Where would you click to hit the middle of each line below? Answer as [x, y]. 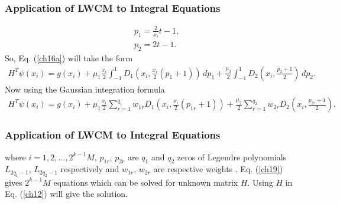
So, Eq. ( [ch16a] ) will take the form [69, 58]
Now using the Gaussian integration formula [85, 89]
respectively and [90, 169]
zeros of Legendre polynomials [232, 157]
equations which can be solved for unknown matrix [146, 182]
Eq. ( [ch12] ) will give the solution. [66, 194]
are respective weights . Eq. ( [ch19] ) [218, 169]
